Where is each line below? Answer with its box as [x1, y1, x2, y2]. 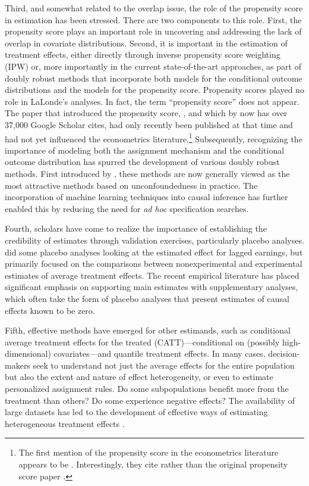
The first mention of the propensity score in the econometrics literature [18, 446, 279, 459]
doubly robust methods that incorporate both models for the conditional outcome [5, 71, 302, 84]
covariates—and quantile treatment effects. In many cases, [53, 347, 266, 360]
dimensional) [5, 347, 51, 360]
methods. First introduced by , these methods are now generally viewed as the [5, 167, 290, 179]
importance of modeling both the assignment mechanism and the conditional [5, 144, 285, 156]
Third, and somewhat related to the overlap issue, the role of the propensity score [5, 2, 303, 14]
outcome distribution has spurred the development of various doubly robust [5, 155, 280, 168]
